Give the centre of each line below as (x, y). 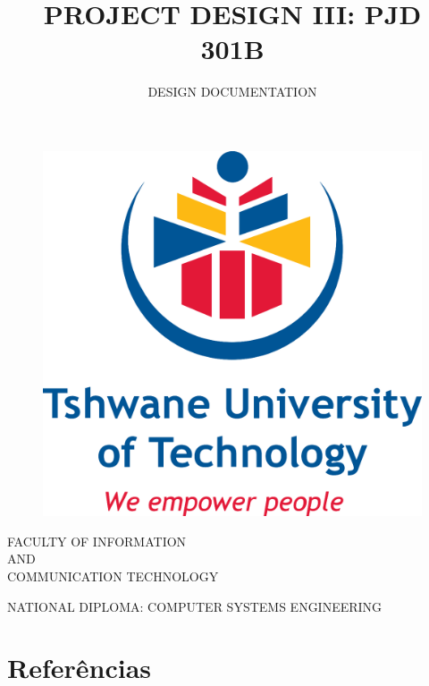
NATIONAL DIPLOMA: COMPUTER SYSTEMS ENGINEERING (195, 606)
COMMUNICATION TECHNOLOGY (113, 576)
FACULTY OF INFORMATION (97, 541)
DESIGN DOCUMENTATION (232, 92)
